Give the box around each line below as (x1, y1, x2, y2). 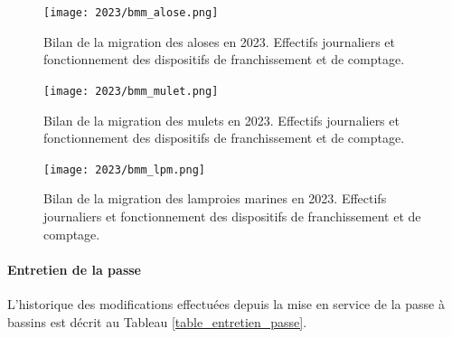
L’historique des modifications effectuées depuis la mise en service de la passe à (7, 294, 445, 313)
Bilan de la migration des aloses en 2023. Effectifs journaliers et (43, 32, 395, 51)
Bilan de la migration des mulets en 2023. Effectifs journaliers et (43, 110, 400, 129)
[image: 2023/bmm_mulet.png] (43, 84, 219, 98)
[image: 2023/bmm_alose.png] (43, 6, 219, 19)
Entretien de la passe (7, 259, 141, 278)
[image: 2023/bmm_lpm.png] (43, 163, 205, 176)
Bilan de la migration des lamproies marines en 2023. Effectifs (43, 189, 387, 208)
